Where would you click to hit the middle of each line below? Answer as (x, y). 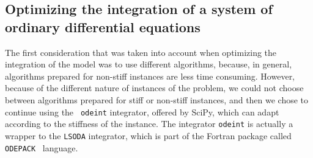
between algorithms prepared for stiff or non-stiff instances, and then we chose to (157, 99)
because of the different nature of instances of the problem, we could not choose (154, 88)
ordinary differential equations (103, 26)
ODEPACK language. (42, 147)
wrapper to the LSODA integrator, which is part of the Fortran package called (148, 135)
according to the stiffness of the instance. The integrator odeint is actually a (149, 124)
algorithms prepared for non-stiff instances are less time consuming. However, (150, 76)
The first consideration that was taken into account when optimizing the (141, 52)
